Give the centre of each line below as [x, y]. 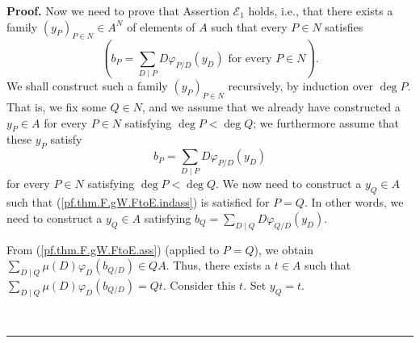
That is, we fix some [57, 106]
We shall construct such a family [87, 86]
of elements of [161, 26]
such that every [249, 26]
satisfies [344, 26]
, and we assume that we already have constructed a [271, 106]
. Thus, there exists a [218, 265]
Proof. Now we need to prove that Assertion [118, 10]
